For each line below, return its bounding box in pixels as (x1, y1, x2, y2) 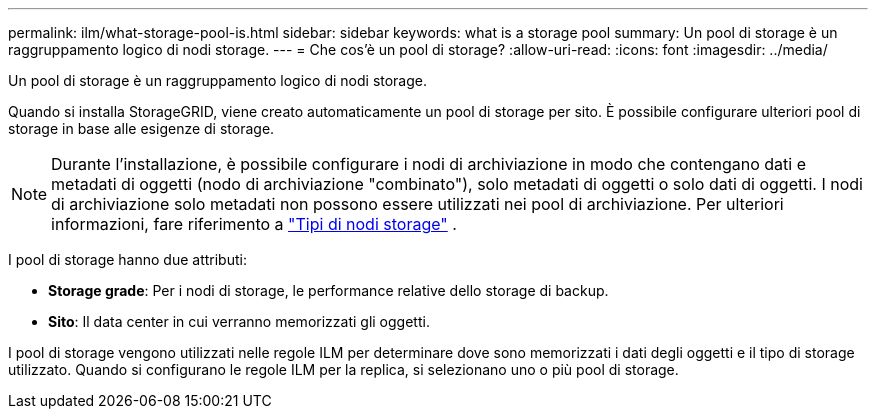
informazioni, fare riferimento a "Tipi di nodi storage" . (51, 214, 457, 234)
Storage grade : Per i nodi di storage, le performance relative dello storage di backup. (48, 282, 609, 299)
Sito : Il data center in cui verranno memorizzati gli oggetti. (48, 313, 430, 330)
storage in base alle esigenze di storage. (8, 120, 275, 137)
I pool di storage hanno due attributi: (8, 251, 247, 268)
